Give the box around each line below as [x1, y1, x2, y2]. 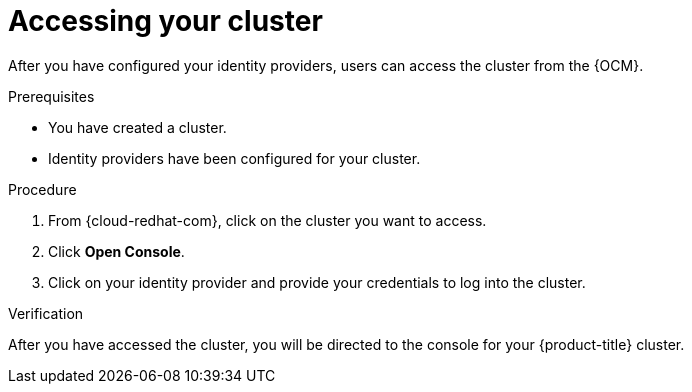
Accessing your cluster [8, 4, 323, 38]
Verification [8, 304, 84, 322]
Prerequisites [8, 87, 95, 105]
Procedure [8, 180, 77, 198]
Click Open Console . [48, 242, 185, 260]
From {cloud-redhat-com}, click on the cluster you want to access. [48, 211, 487, 229]
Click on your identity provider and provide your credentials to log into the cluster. [48, 273, 586, 291]
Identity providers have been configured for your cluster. [48, 149, 421, 167]
